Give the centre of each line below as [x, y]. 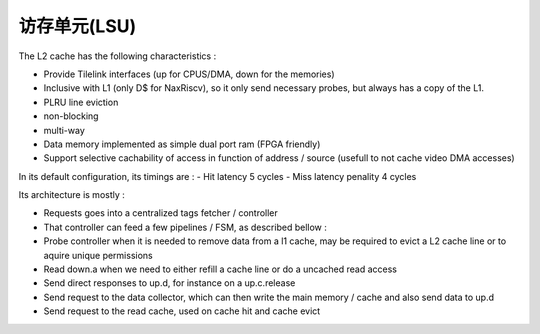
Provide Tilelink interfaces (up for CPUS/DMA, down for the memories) [189, 74]
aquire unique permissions [98, 255]
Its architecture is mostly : [71, 195]
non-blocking [71, 116]
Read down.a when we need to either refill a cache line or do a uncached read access [220, 269]
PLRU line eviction [81, 102]
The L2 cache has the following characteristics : [117, 56]
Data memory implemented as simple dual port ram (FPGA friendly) [182, 144]
